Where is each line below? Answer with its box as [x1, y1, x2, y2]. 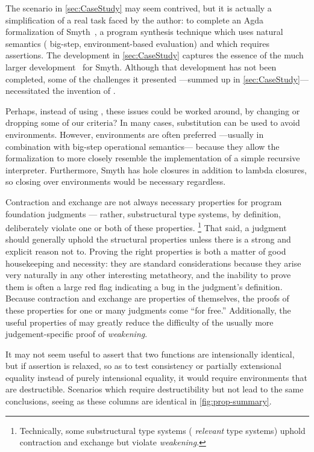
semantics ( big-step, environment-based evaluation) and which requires [5, 37, 269, 49]
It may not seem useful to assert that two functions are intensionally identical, [5, 347, 295, 360]
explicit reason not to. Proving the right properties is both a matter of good [5, 244, 286, 257]
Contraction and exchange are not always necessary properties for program [5, 195, 282, 208]
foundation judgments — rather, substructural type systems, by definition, [5, 207, 281, 220]
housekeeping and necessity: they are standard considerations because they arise [5, 256, 301, 269]
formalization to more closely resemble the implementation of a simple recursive [5, 152, 300, 164]
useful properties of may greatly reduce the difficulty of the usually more [5, 315, 274, 328]
